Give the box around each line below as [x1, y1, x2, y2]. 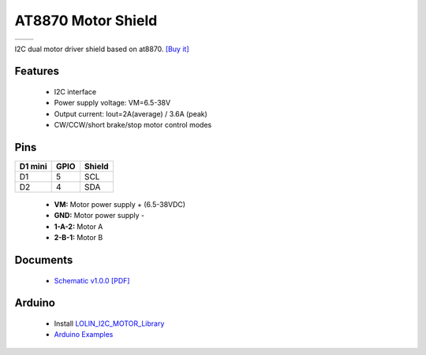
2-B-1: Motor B [54, 233, 103, 242]
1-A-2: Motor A [54, 221, 103, 231]
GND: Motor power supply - [54, 211, 145, 220]
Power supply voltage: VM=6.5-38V [54, 98, 171, 108]
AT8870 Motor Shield [14, 12, 158, 29]
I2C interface [54, 87, 97, 96]
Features [14, 65, 59, 78]
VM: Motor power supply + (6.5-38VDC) [54, 200, 185, 209]
